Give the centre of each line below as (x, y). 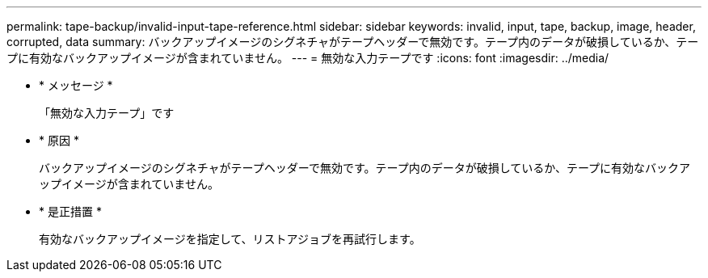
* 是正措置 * (70, 211)
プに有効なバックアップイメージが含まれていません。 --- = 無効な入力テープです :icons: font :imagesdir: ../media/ (308, 58)
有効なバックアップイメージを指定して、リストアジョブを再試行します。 (230, 239)
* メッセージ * (76, 85)
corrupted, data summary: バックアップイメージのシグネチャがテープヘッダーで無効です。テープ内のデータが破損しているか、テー (353, 42)
